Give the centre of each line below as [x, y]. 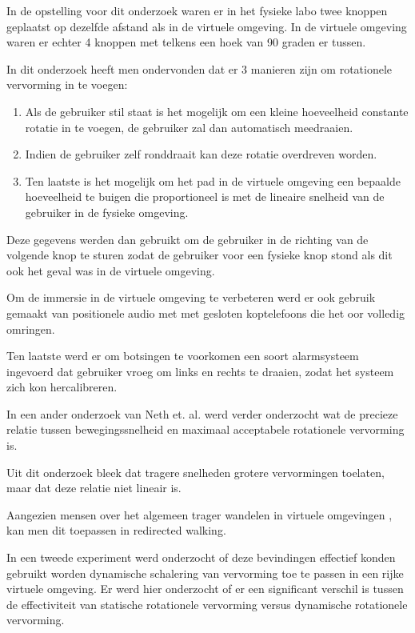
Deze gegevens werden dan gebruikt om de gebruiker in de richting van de [188, 239]
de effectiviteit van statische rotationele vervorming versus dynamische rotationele [207, 604]
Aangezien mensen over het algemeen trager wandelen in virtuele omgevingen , [200, 514]
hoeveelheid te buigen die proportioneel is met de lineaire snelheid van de [205, 196]
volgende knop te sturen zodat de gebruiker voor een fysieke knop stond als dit [200, 255]
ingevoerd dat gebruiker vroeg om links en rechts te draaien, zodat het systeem [200, 371]
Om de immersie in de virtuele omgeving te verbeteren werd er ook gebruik [191, 297]
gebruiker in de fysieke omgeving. [107, 212]
